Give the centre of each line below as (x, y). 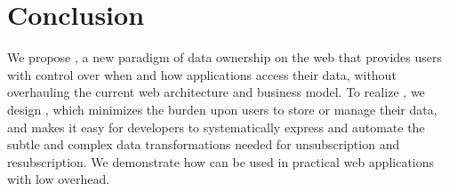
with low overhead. (59, 179)
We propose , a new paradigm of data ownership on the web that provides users (225, 57)
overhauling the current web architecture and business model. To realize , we (216, 92)
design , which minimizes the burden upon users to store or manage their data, (222, 109)
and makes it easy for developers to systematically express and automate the (216, 127)
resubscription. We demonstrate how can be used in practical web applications (221, 161)
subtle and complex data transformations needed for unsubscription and (204, 144)
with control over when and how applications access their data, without (202, 74)
